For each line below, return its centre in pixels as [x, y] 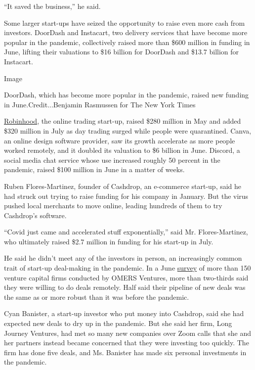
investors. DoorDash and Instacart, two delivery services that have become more [126, 32]
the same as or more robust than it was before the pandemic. [97, 297]
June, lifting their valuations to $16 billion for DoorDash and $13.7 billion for [122, 52]
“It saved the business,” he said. [52, 6]
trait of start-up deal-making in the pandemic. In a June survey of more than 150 [127, 268]
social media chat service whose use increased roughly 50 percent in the [112, 160]
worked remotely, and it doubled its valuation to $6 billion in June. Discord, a [122, 150]
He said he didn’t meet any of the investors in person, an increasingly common [123, 258]
